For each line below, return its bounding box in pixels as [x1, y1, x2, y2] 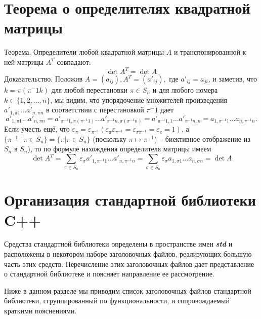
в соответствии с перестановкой [46, 104, 144, 115]
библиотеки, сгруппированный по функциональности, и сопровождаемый [4, 295, 230, 306]
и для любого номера [152, 85, 218, 95]
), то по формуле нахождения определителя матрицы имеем [27, 143, 211, 154]
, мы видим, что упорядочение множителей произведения [50, 94, 227, 105]
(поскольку [93, 133, 126, 144]
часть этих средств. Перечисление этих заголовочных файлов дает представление [4, 258, 254, 269]
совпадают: [57, 56, 91, 67]
